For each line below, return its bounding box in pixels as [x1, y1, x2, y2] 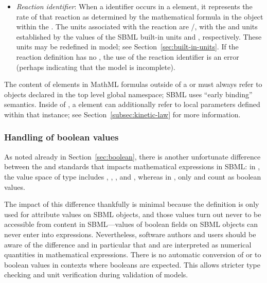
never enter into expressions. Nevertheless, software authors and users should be [4, 228, 256, 239]
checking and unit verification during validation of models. [4, 269, 188, 280]
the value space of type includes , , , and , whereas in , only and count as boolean [4, 171, 261, 182]
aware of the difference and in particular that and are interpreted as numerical [4, 239, 252, 250]
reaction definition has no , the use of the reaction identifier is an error [16, 51, 239, 62]
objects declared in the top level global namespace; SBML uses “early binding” [4, 89, 253, 99]
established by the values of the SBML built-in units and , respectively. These [16, 31, 262, 42]
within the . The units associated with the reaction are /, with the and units [16, 21, 258, 32]
